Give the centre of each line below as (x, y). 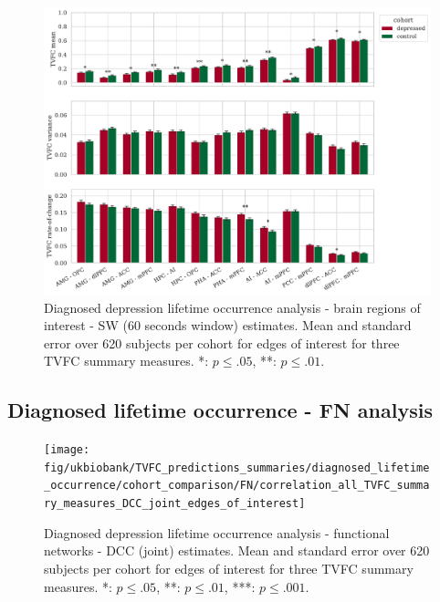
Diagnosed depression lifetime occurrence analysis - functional (217, 532)
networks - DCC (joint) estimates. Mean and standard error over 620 (237, 550)
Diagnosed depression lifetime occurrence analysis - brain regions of (232, 307)
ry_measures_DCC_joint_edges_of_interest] (175, 504)
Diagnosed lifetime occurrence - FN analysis (220, 410)
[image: (67, 450)
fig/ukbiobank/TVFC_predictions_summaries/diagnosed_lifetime (237, 467)
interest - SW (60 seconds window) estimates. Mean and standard (228, 325)
